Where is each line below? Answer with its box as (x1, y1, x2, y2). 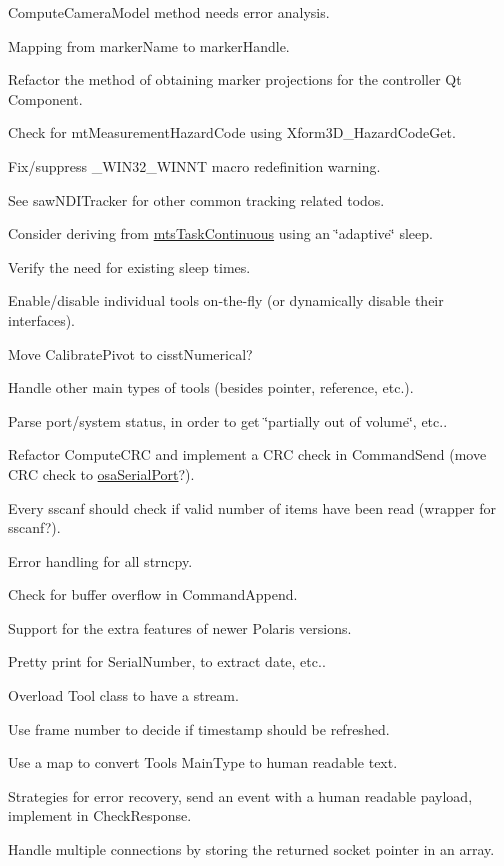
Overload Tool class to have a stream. (8, 685, 239, 706)
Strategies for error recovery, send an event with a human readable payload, (8, 785, 473, 806)
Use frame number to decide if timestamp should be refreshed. (8, 718, 390, 739)
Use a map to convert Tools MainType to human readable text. (8, 752, 398, 773)
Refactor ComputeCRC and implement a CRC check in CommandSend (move (8, 444, 487, 465)
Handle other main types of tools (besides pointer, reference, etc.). (8, 377, 414, 398)
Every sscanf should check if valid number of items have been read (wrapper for (8, 497, 497, 518)
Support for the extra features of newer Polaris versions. (8, 617, 352, 638)
